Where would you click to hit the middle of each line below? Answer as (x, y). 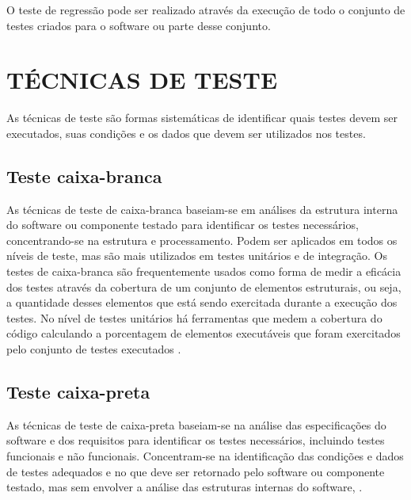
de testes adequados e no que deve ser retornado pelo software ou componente (196, 471)
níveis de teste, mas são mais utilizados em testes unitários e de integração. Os (197, 256)
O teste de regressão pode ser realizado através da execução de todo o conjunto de (206, 10)
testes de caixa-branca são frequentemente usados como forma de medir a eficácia (204, 271)
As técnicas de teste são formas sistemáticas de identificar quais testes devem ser (202, 118)
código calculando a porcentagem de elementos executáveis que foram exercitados (204, 333)
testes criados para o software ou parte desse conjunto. (139, 25)
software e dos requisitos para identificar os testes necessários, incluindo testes (196, 440)
